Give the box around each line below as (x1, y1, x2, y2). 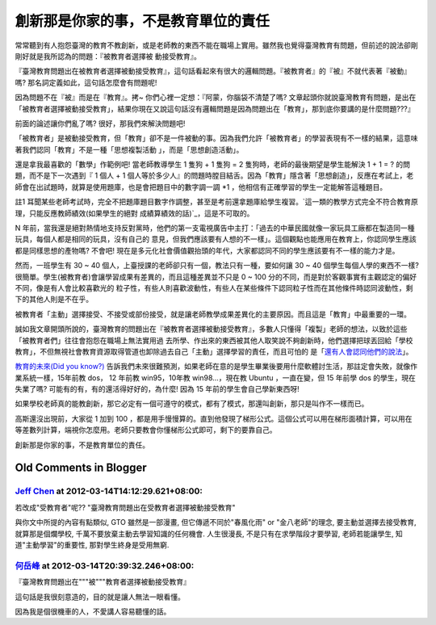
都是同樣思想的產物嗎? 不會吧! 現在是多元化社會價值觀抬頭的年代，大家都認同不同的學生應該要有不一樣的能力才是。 (15, 245, 400, 255)
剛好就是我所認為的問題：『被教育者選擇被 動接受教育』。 (15, 51, 201, 61)
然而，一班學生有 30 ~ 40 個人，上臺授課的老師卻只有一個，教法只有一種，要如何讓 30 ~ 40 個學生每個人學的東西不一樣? (15, 261, 419, 271)
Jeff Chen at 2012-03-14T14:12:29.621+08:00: (15, 485, 203, 497)
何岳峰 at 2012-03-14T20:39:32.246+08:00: (15, 560, 195, 571)
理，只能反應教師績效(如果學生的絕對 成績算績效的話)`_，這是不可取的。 (15, 208, 254, 218)
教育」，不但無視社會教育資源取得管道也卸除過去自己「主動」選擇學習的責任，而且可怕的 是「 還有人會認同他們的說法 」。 (15, 346, 413, 356)
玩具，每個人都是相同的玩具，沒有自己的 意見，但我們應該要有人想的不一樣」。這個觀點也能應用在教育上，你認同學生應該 (15, 234, 417, 244)
